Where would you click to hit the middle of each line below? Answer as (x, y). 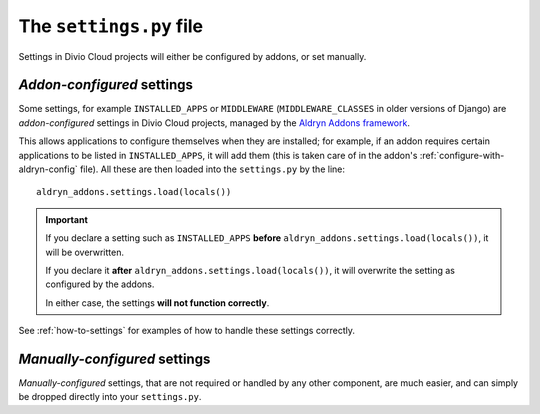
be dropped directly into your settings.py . (110, 397)
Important (67, 219)
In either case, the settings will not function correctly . (157, 302)
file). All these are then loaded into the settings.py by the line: (212, 169)
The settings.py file (111, 26)
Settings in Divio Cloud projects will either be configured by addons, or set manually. (192, 56)
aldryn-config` (48, 169)
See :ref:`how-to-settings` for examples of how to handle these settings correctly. (186, 331)
